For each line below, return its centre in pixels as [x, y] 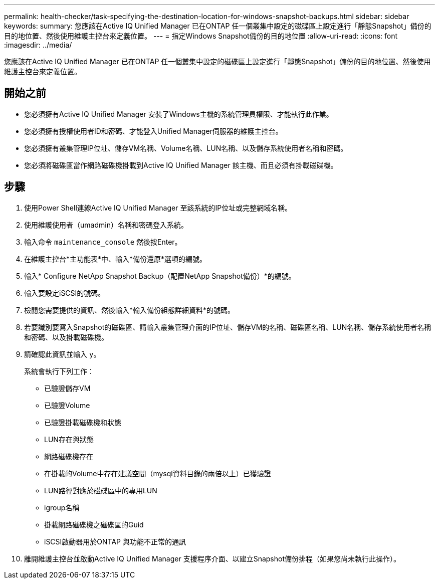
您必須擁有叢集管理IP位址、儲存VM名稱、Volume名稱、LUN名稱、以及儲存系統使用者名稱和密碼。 [186, 148]
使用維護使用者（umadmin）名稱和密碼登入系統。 [106, 225]
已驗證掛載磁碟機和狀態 [83, 422]
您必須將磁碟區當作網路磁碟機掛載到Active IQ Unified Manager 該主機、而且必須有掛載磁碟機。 [181, 165]
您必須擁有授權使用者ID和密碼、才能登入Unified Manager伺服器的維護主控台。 [153, 131]
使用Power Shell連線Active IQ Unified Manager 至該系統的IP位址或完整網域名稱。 [158, 208]
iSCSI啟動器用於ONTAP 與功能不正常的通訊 [115, 541]
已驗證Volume [67, 405]
